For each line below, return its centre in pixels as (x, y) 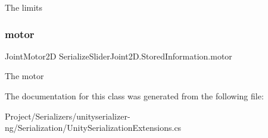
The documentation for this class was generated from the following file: (134, 96)
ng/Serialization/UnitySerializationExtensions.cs (93, 128)
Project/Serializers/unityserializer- (68, 116)
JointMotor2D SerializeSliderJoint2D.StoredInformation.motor (119, 56)
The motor (24, 76)
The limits (24, 7)
